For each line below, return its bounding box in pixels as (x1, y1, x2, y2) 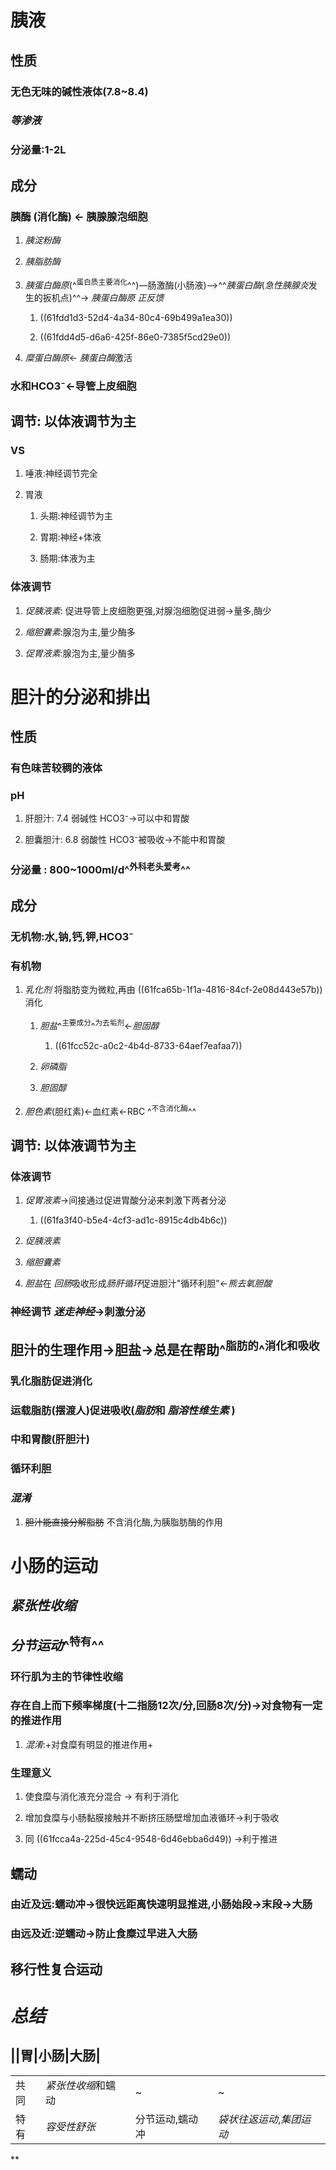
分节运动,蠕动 (134, 2112, 199, 2126)
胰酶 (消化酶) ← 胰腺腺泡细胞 (10, 209, 148, 223)
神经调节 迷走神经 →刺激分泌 (10, 1305, 146, 1319)
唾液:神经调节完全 (24, 467, 98, 480)
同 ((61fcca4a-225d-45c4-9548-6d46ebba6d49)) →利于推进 (24, 1833, 278, 1845)
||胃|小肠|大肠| (10, 2047, 102, 2065)
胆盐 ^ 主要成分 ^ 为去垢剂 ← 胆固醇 (39, 1018, 160, 1032)
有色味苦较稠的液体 (10, 761, 103, 775)
